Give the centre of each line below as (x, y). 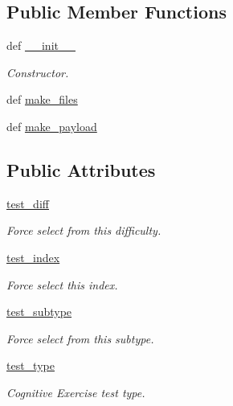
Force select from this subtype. (80, 338)
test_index (33, 257)
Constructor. (38, 72)
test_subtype (39, 312)
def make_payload (52, 126)
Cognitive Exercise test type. (76, 392)
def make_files (42, 99)
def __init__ (41, 45)
